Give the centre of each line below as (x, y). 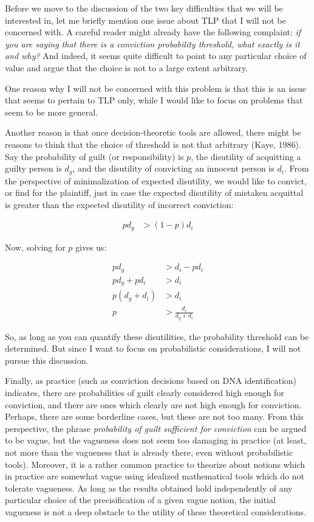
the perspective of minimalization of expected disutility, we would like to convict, (156, 180)
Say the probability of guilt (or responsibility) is (94, 156)
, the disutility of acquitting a (246, 156)
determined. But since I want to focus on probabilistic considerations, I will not (153, 348)
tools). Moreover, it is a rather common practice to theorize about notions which (155, 464)
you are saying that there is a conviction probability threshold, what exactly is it (153, 43)
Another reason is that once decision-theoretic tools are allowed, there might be (153, 132)
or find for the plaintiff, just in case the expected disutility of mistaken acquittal (154, 193)
